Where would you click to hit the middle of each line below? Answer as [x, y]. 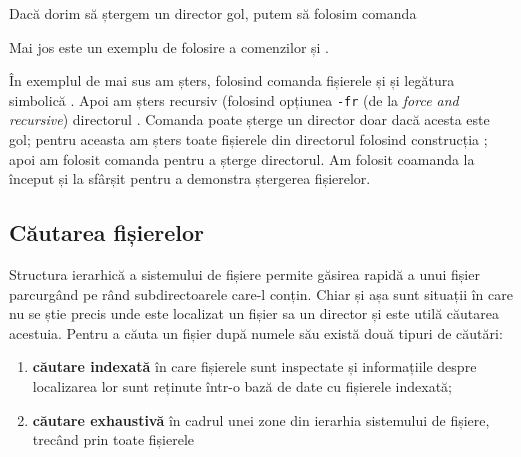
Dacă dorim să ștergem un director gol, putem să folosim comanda [213, 13]
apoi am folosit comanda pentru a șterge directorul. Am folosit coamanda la [242, 158]
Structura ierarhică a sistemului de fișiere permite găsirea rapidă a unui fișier [244, 274]
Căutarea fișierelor [107, 232]
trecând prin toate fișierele [113, 439]
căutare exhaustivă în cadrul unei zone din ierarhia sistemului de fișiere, [261, 419]
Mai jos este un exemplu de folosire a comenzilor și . [169, 46]
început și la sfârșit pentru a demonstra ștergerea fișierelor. [190, 178]
